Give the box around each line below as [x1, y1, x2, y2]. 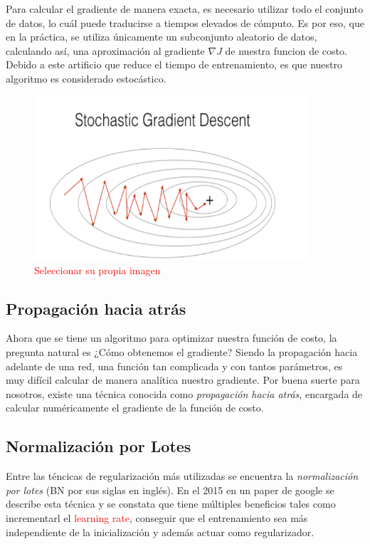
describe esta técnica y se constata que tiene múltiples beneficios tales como [6, 496, 336, 511]
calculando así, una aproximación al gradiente [6, 43, 205, 58]
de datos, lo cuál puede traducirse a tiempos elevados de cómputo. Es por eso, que [6, 15, 364, 30]
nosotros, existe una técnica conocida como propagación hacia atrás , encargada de [6, 386, 363, 401]
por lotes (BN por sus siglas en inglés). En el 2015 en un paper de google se [6, 482, 334, 497]
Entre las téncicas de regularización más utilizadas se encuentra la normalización [6, 469, 359, 483]
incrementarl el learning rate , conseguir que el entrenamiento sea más [6, 511, 308, 525]
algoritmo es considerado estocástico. [6, 70, 166, 85]
